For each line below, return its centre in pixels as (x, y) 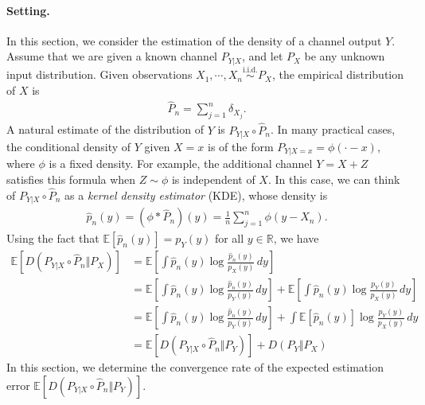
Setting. (28, 10)
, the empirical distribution (338, 74)
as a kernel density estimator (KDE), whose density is (196, 195)
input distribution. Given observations (99, 74)
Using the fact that (53, 238)
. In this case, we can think (334, 179)
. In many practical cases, (333, 129)
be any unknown (345, 56)
